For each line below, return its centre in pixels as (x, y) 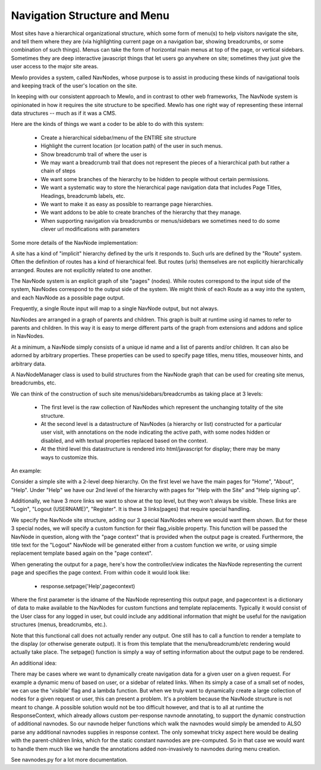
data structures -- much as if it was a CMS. (64, 113)
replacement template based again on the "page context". (82, 553)
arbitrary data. (29, 364)
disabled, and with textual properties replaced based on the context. (124, 440)
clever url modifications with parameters (90, 229)
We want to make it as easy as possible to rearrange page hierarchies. (127, 204)
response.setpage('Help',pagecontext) (88, 586)
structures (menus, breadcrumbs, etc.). (59, 624)
